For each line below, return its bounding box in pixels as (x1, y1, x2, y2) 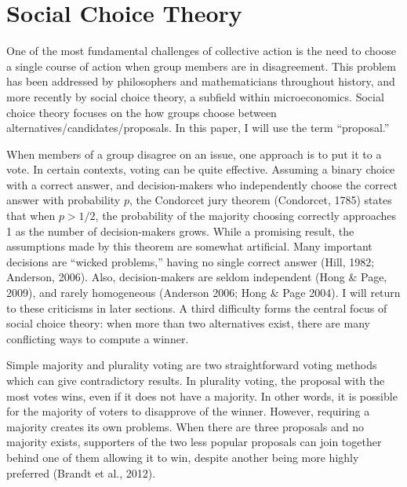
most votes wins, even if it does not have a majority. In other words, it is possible (6, 387, 398, 404)
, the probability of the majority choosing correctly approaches (95, 207, 397, 224)
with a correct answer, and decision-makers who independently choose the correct (6, 176, 398, 192)
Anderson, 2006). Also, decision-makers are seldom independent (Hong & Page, (6, 269, 387, 285)
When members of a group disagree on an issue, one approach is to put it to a (6, 145, 382, 162)
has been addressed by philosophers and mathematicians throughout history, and (6, 73, 395, 90)
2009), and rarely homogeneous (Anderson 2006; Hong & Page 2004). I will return (6, 284, 401, 301)
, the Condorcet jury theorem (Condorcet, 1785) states (129, 192, 392, 208)
